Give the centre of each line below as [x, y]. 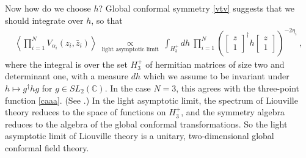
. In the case [128, 88]
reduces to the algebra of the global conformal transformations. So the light [146, 124]
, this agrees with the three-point [238, 88]
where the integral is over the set [66, 64]
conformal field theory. [47, 147]
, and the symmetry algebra [233, 112]
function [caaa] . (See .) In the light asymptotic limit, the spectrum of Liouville [151, 100]
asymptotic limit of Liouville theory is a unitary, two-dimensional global [140, 136]
